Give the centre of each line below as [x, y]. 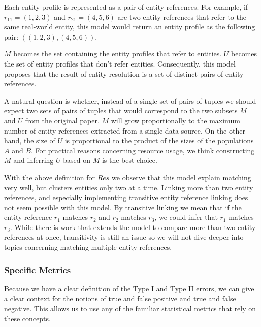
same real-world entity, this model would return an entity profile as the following [130, 27]
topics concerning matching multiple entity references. [88, 247]
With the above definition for [50, 177]
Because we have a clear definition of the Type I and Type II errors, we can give [129, 288]
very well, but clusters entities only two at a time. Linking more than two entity [129, 187]
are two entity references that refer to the [182, 17]
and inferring [34, 160]
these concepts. [27, 318]
